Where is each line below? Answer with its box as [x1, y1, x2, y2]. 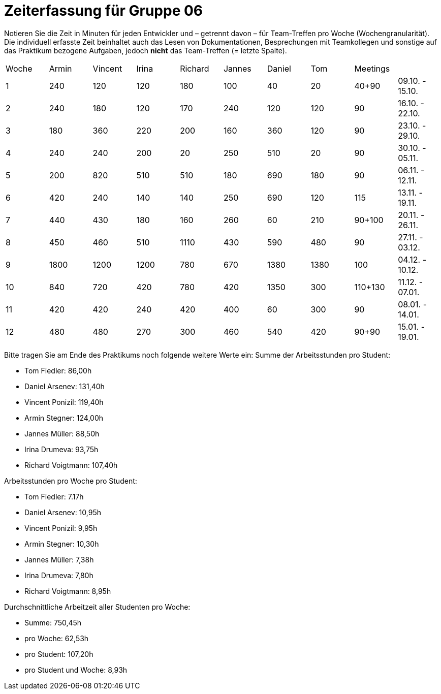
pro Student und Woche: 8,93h [24, 665, 128, 674]
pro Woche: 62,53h [24, 634, 89, 643]
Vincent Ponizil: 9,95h [24, 523, 98, 532]
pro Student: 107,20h [24, 649, 93, 658]
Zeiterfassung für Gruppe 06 [4, 2, 203, 19]
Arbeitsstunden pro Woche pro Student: [4, 476, 137, 485]
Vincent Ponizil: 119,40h [24, 397, 104, 406]
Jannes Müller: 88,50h [24, 429, 100, 438]
